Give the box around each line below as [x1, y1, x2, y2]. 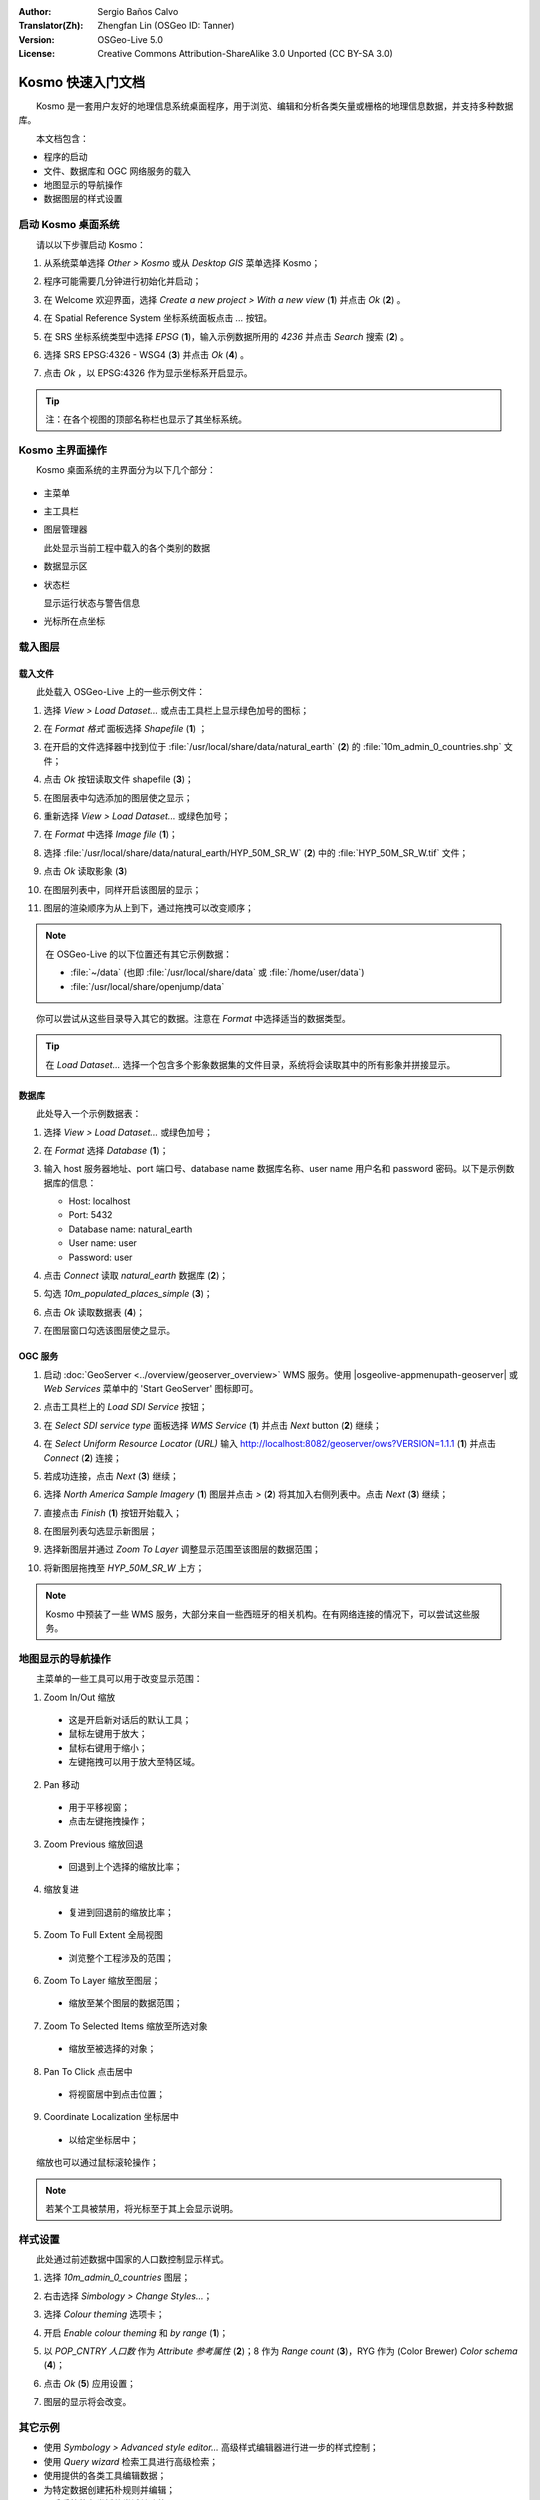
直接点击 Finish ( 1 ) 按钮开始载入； [43, 1506, 183, 1519]
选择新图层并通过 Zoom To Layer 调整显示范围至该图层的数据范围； [43, 1543, 322, 1555]
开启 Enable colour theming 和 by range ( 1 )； [43, 2326, 229, 2339]
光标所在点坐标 [43, 615, 105, 627]
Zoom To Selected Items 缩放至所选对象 [43, 2020, 209, 2032]
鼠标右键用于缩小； [68, 1741, 148, 1754]
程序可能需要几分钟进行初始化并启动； [43, 275, 202, 287]
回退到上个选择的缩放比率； [68, 1861, 183, 1873]
